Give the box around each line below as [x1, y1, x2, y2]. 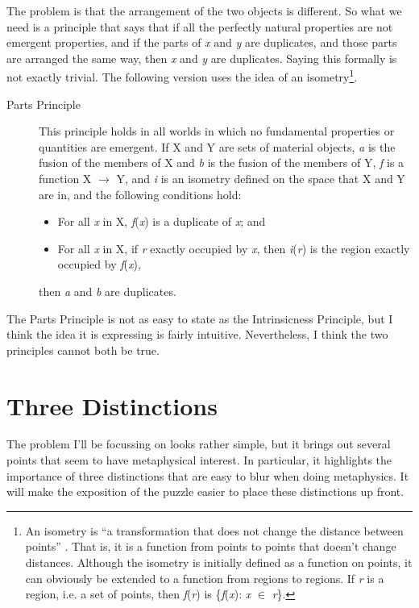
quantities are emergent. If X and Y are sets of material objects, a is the [39, 138, 396, 155]
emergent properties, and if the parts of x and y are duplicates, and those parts [6, 34, 397, 51]
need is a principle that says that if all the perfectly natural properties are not [6, 18, 393, 35]
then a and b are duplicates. [39, 282, 176, 299]
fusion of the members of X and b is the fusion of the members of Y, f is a [39, 154, 404, 171]
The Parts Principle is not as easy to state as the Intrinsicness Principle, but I [6, 310, 393, 327]
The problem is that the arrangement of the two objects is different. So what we [6, 2, 402, 19]
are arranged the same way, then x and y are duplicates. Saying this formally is [6, 49, 397, 66]
